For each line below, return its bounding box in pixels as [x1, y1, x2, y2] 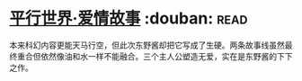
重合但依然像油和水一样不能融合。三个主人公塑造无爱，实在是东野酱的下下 [16, 50, 293, 61]
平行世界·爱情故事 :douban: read [9, 8, 248, 29]
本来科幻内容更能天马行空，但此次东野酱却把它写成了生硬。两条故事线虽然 [9, 40, 285, 50]
